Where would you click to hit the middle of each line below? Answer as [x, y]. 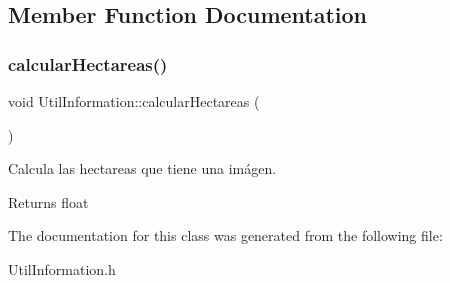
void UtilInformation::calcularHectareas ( [134, 101]
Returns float [48, 201]
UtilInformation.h [62, 268]
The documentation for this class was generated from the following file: [225, 235]
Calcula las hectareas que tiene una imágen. [142, 168]
